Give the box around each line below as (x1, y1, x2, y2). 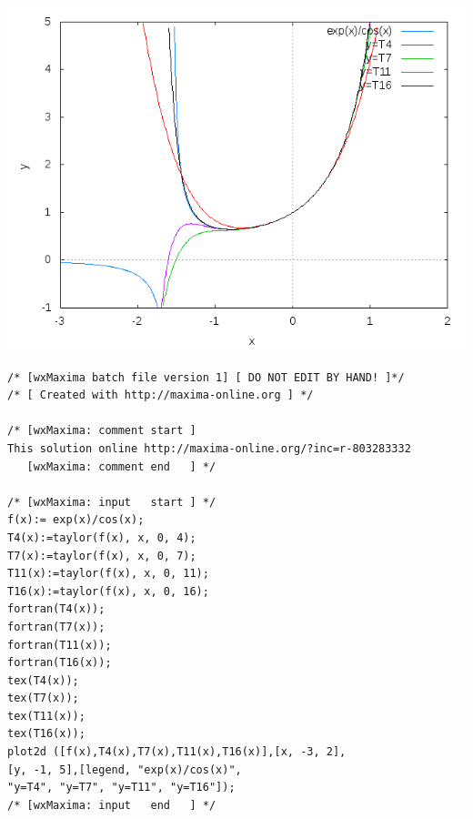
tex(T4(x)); (7, 673, 79, 687)
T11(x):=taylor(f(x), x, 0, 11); (7, 567, 209, 581)
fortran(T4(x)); (7, 602, 106, 616)
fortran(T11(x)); (7, 638, 112, 652)
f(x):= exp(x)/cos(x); (7, 513, 145, 527)
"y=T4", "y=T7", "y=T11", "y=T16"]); (7, 781, 236, 794)
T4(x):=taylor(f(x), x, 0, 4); (7, 531, 196, 544)
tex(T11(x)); (7, 709, 86, 723)
